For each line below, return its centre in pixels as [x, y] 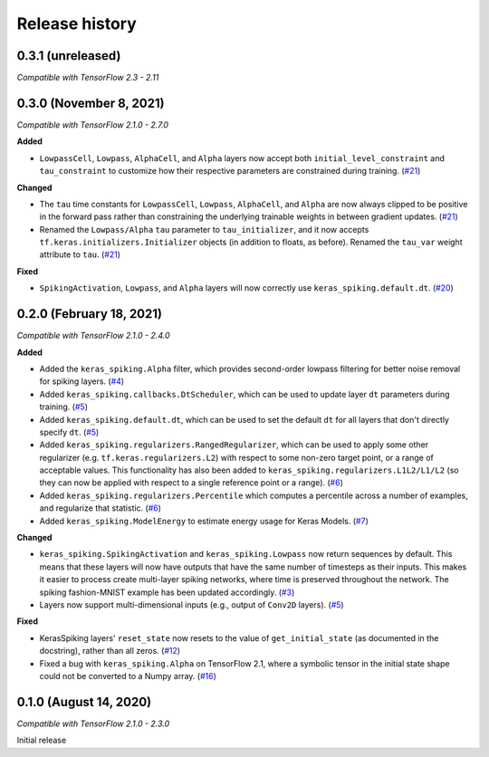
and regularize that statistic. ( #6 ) [101, 508]
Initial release [42, 740]
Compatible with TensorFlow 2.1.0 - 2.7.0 [93, 125]
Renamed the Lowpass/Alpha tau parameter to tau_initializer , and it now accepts [204, 229]
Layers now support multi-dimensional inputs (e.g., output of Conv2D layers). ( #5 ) [192, 604]
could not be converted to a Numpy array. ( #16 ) [128, 676]
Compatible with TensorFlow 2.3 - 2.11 [88, 78]
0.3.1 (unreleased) [69, 56]
